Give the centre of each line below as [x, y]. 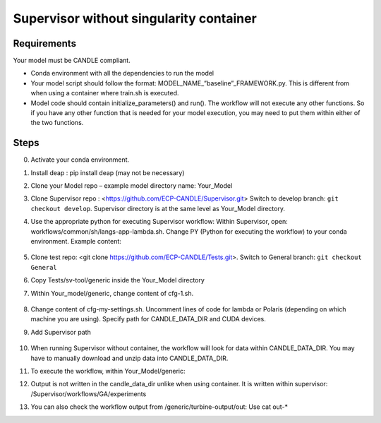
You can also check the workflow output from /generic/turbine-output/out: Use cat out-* [159, 407]
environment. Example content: [76, 242]
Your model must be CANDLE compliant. [72, 61]
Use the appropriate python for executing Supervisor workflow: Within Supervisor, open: [159, 222]
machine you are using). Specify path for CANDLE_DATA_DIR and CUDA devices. [148, 319]
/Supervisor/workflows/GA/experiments [89, 394]
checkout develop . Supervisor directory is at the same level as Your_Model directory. [158, 208]
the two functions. [57, 123]
